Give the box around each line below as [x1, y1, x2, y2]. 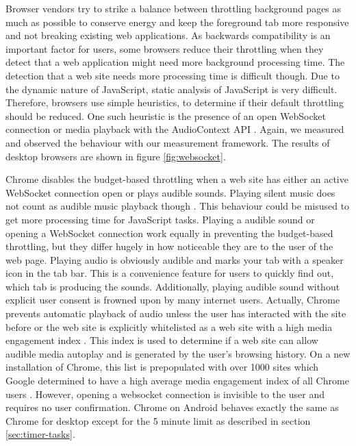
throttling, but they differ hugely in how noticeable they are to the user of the [5, 239, 333, 253]
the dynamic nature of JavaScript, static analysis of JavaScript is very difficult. [5, 82, 338, 96]
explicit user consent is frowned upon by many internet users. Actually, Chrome [5, 293, 340, 307]
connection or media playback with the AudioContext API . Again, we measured [5, 122, 344, 136]
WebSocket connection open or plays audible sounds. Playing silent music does [5, 185, 335, 199]
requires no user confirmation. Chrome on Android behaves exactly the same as [5, 400, 339, 414]
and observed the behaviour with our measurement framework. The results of [5, 135, 330, 149]
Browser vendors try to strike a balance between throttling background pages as [5, 1, 342, 15]
